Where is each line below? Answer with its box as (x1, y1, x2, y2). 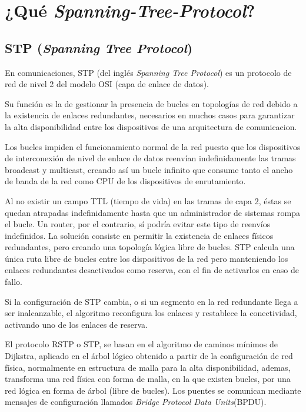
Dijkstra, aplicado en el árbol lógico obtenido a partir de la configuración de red (5, 350, 293, 362)
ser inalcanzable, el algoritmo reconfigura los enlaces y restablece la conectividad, (5, 307, 297, 319)
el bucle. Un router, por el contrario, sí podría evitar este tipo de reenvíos (5, 218, 271, 230)
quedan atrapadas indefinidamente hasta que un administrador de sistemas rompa (5, 206, 300, 218)
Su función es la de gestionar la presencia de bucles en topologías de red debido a (5, 97, 298, 109)
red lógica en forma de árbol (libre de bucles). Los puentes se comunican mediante (5, 384, 301, 396)
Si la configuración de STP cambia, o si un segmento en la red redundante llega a (5, 295, 298, 307)
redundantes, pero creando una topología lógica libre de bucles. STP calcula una (5, 241, 295, 253)
